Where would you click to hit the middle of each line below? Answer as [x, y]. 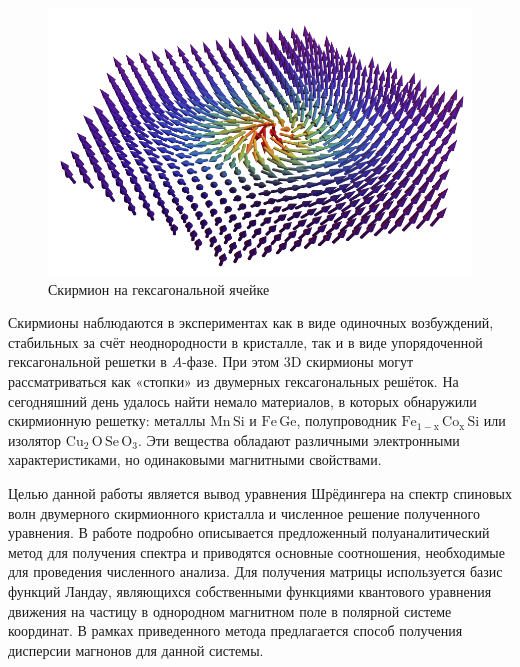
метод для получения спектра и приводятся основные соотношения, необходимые [256, 551]
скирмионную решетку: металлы [107, 420]
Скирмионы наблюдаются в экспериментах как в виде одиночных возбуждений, [251, 322]
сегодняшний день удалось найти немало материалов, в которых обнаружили [242, 400]
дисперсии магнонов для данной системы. [136, 649]
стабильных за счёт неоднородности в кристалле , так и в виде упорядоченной [245, 341]
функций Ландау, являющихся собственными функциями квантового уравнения [250, 590]
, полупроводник [346, 420]
